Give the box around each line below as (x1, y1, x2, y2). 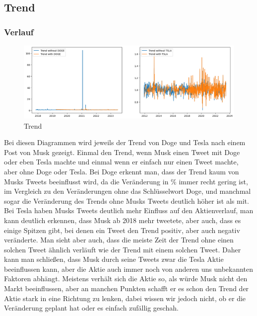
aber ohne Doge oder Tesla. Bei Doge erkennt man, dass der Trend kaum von (4, 166, 239, 176)
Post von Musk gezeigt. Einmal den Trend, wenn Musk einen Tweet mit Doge (4, 147, 240, 157)
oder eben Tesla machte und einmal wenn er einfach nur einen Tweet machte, (4, 157, 239, 167)
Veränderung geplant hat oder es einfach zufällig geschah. (4, 303, 179, 313)
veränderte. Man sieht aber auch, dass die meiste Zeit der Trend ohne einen (4, 235, 234, 245)
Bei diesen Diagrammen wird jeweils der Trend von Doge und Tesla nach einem (4, 137, 246, 148)
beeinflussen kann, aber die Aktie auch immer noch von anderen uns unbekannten (4, 263, 254, 274)
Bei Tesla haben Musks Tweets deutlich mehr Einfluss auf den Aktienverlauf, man (4, 205, 254, 216)
